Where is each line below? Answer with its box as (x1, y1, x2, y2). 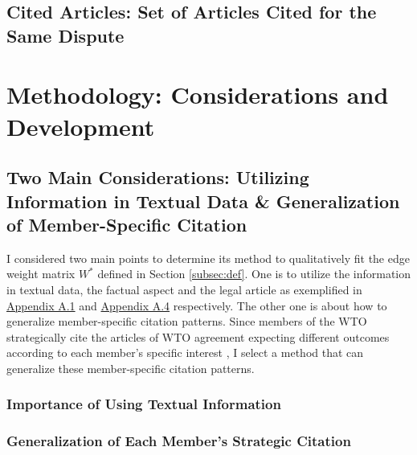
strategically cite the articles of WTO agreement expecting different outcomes (6, 328, 390, 345)
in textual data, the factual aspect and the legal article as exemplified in (6, 281, 362, 297)
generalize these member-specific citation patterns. (6, 359, 255, 376)
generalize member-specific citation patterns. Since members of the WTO (6, 313, 367, 330)
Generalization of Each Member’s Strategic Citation (6, 431, 351, 451)
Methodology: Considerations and (6, 78, 389, 111)
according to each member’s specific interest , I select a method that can (6, 344, 364, 361)
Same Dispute (6, 23, 125, 47)
